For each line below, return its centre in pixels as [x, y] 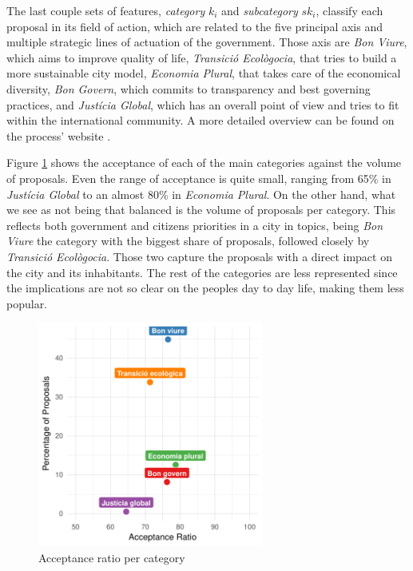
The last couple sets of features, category [106, 10]
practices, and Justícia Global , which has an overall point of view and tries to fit [203, 104]
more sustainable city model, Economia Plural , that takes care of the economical [204, 73]
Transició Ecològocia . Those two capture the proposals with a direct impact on [199, 256]
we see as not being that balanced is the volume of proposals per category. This [201, 210]
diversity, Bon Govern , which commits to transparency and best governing [189, 88]
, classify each [349, 10]
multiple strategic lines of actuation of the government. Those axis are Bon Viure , [207, 42]
